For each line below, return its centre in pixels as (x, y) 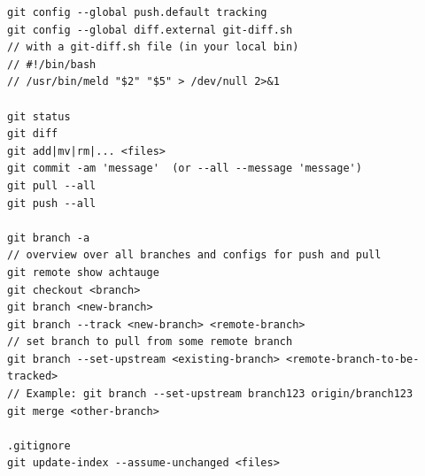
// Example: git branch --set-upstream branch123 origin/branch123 (210, 394)
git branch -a (49, 238)
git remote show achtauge (83, 272)
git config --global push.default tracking (137, 12)
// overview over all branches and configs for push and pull (194, 255)
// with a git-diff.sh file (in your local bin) (153, 47)
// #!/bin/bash (52, 64)
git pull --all (52, 185)
